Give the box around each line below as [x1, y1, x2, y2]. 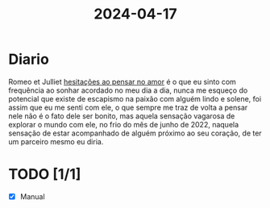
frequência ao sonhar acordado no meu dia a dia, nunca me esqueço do [8, 85, 248, 95]
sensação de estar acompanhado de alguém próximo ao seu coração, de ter [8, 128, 262, 138]
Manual [19, 191, 46, 202]
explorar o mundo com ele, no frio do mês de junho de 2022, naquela [8, 119, 239, 129]
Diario [8, 50, 50, 69]
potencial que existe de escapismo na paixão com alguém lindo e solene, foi [8, 94, 262, 103]
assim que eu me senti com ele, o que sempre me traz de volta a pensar [8, 102, 248, 112]
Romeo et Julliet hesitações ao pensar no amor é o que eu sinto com [8, 77, 236, 86]
